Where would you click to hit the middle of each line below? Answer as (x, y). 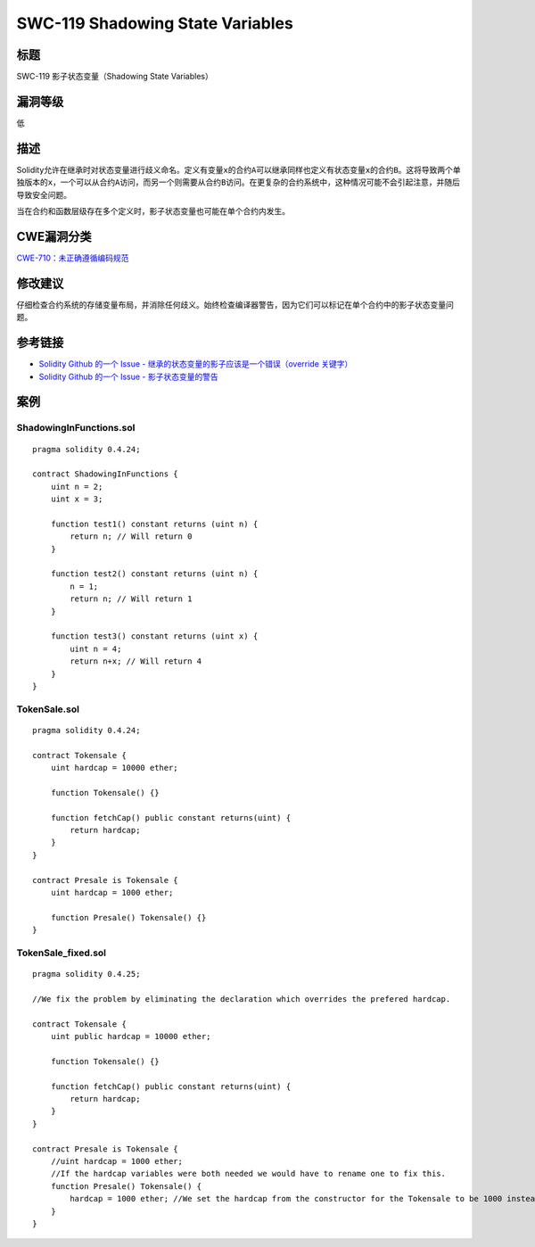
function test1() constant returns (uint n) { (154, 524)
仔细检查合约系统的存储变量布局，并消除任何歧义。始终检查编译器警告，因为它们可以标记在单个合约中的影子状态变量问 (235, 304)
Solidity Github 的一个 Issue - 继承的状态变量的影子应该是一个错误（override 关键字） (196, 364)
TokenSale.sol (48, 709)
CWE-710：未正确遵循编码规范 (73, 258)
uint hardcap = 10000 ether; (114, 768)
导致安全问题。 (44, 194)
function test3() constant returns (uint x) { (154, 636)
